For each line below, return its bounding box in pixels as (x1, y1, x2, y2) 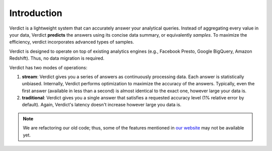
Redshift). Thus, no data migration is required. (9, 55, 105, 61)
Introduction (9, 8, 62, 19)
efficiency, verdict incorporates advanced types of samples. (9, 39, 134, 45)
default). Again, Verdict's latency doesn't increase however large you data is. (22, 102, 181, 108)
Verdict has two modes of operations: (9, 64, 88, 70)
